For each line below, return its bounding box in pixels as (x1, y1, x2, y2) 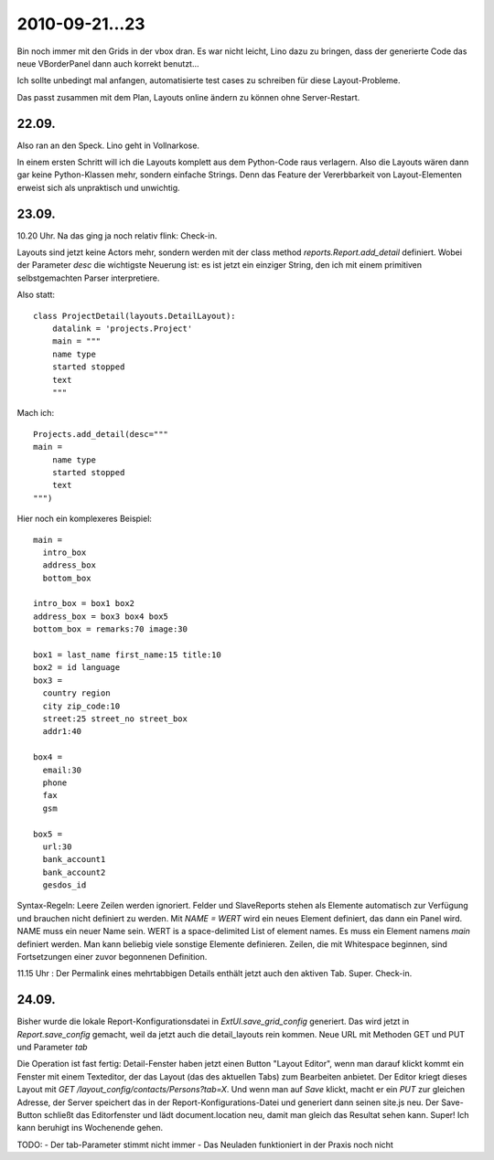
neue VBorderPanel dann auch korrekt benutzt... (16, 58, 200, 69)
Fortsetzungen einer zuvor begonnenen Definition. (16, 952, 208, 963)
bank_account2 (42, 867, 106, 878)
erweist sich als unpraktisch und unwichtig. (16, 182, 180, 193)
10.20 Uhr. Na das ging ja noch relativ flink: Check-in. (16, 229, 218, 241)
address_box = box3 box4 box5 (33, 611, 169, 622)
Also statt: (16, 289, 55, 301)
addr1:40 (42, 727, 82, 737)
